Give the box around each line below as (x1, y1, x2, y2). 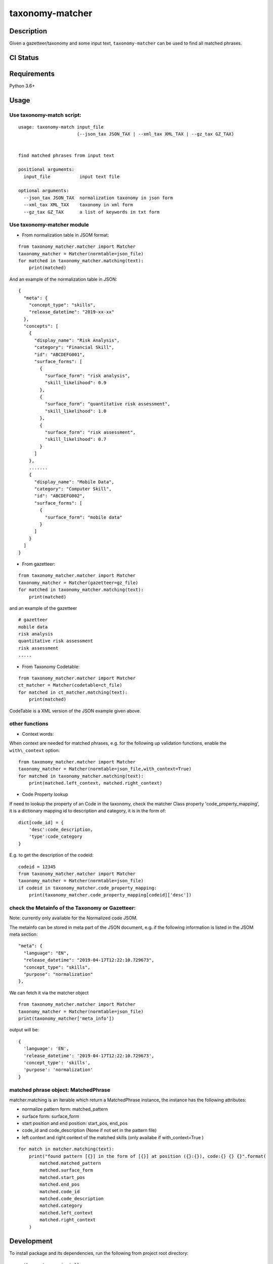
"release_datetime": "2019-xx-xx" (28, 309, 115, 315)
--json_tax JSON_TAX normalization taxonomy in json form (23, 195, 173, 201)
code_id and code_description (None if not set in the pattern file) (22, 1127, 157, 1134)
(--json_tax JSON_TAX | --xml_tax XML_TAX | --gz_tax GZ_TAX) (76, 131, 235, 137)
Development (9, 1237, 53, 1246)
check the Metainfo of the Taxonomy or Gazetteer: (9, 904, 136, 911)
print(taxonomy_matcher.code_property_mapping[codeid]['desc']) (28, 892, 192, 898)
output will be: (9, 1027, 39, 1033)
